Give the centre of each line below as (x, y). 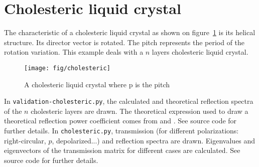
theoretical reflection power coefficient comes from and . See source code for (120, 121)
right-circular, (25, 140)
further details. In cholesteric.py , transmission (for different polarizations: (121, 130)
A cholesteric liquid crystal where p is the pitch (97, 84)
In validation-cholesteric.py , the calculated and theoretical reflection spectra (129, 101)
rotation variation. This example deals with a (74, 52)
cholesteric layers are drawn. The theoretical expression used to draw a (140, 111)
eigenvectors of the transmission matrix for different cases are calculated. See (122, 150)
